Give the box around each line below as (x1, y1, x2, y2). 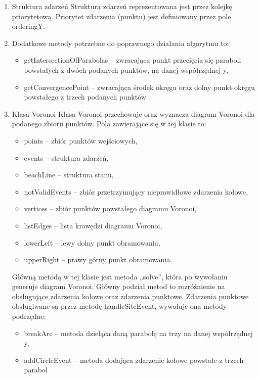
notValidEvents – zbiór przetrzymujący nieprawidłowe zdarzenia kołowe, (24, 186, 248, 197)
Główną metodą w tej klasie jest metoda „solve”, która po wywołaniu (12, 271, 228, 281)
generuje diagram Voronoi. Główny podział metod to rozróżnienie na (12, 281, 225, 292)
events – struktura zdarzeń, (24, 152, 109, 163)
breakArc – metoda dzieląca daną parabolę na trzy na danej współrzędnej (24, 327, 253, 338)
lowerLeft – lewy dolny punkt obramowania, (24, 237, 160, 248)
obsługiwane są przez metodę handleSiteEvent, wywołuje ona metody (12, 301, 227, 311)
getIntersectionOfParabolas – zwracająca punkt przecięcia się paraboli (24, 55, 241, 65)
